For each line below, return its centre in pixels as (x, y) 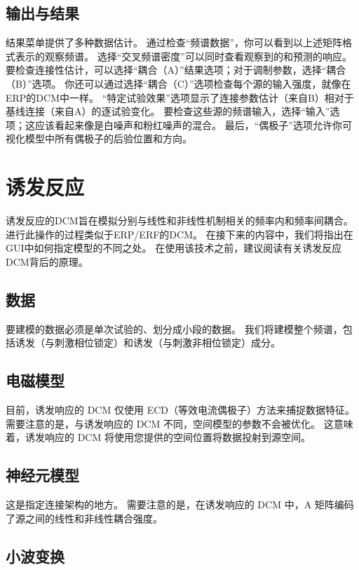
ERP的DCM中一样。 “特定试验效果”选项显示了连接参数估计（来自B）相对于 (180, 97)
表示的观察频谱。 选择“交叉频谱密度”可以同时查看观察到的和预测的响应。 (183, 56)
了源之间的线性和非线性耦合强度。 (84, 518)
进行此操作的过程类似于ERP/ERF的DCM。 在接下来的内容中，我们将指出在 (179, 234)
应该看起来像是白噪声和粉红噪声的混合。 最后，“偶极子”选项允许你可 (193, 124)
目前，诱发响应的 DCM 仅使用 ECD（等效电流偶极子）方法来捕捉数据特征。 (180, 410)
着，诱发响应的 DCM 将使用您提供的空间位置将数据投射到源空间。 (158, 437)
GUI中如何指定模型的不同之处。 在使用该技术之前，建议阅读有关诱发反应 (174, 248)
